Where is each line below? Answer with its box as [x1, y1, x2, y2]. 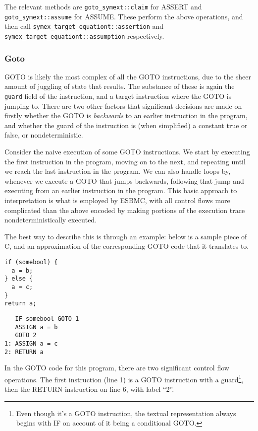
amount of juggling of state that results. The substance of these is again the [4, 81, 235, 91]
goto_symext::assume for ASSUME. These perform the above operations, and [4, 11, 243, 21]
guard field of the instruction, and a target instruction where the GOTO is [4, 91, 232, 101]
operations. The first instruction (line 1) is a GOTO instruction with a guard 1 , [4, 372, 244, 384]
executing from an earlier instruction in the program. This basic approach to [4, 185, 237, 196]
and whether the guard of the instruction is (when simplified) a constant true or [4, 120, 248, 130]
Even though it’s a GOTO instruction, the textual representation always [16, 408, 236, 418]
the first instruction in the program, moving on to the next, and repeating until [4, 156, 246, 166]
